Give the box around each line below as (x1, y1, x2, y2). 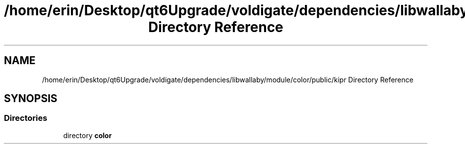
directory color (63, 131, 112, 140)
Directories (4, 113, 47, 123)
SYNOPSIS (4, 92, 58, 105)
